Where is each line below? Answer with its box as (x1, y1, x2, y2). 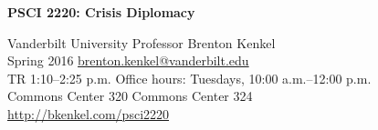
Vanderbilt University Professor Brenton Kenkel (7, 33, 276, 52)
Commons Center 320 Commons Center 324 (7, 86, 253, 105)
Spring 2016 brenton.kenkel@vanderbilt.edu (7, 51, 249, 70)
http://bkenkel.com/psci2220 (7, 104, 170, 123)
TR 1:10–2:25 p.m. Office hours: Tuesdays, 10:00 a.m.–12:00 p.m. (7, 68, 372, 87)
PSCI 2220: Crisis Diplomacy (7, 3, 195, 21)
